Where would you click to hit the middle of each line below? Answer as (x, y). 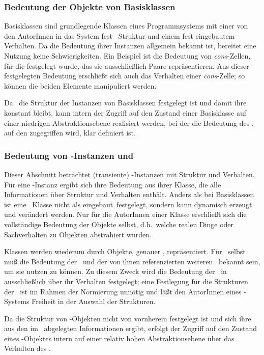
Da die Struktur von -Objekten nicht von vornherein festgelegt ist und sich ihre (128, 318)
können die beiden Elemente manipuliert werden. (80, 85)
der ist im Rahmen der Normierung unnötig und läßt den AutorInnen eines (123, 291)
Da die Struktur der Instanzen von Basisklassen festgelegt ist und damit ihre (125, 103)
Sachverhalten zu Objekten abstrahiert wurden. (78, 234)
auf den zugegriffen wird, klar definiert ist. (70, 133)
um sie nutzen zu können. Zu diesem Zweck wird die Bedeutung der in (115, 271)
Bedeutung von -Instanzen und (69, 155)
